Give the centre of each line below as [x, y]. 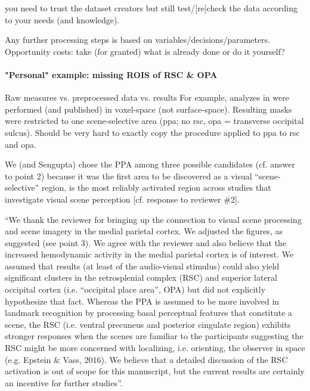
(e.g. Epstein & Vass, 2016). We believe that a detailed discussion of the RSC [146, 359]
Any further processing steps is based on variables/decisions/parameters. [138, 40]
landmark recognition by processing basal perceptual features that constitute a [149, 313]
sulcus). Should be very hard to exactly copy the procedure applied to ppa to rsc [152, 132]
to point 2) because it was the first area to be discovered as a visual [128, 176]
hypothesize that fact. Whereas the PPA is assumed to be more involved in [142, 301]
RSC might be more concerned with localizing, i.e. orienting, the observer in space [155, 348]
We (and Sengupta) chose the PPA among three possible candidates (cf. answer [150, 164]
